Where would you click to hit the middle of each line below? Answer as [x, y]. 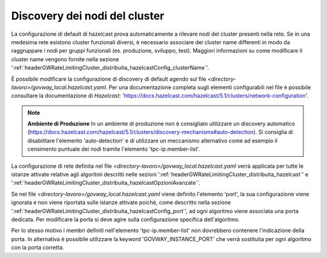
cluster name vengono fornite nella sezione [65, 59]
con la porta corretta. [38, 248]
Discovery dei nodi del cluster [88, 16]
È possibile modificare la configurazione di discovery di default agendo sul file [109, 79]
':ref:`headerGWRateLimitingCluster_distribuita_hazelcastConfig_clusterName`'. [110, 68]
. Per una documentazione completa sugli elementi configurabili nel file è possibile [208, 87]
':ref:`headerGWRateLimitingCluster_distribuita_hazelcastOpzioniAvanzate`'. [106, 183]
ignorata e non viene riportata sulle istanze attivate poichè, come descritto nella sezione [121, 202]
